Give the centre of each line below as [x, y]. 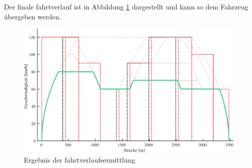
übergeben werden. [33, 16]
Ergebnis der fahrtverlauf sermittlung [80, 160]
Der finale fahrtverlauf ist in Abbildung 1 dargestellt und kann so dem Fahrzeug [126, 6]
